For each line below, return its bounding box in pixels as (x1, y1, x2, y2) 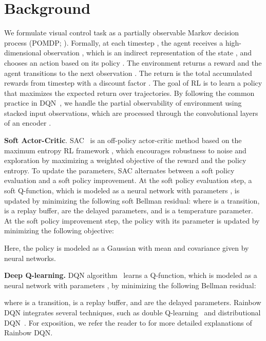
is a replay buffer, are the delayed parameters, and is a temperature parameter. (4, 205, 253, 216)
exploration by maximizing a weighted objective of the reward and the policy (4, 155, 246, 166)
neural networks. (4, 252, 56, 263)
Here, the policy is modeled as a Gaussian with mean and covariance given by (4, 243, 249, 253)
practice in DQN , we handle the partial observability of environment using (4, 97, 242, 108)
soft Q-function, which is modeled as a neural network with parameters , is (4, 185, 240, 196)
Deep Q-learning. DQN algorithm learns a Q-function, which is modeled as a (4, 270, 257, 280)
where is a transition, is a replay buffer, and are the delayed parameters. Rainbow (4, 297, 261, 308)
